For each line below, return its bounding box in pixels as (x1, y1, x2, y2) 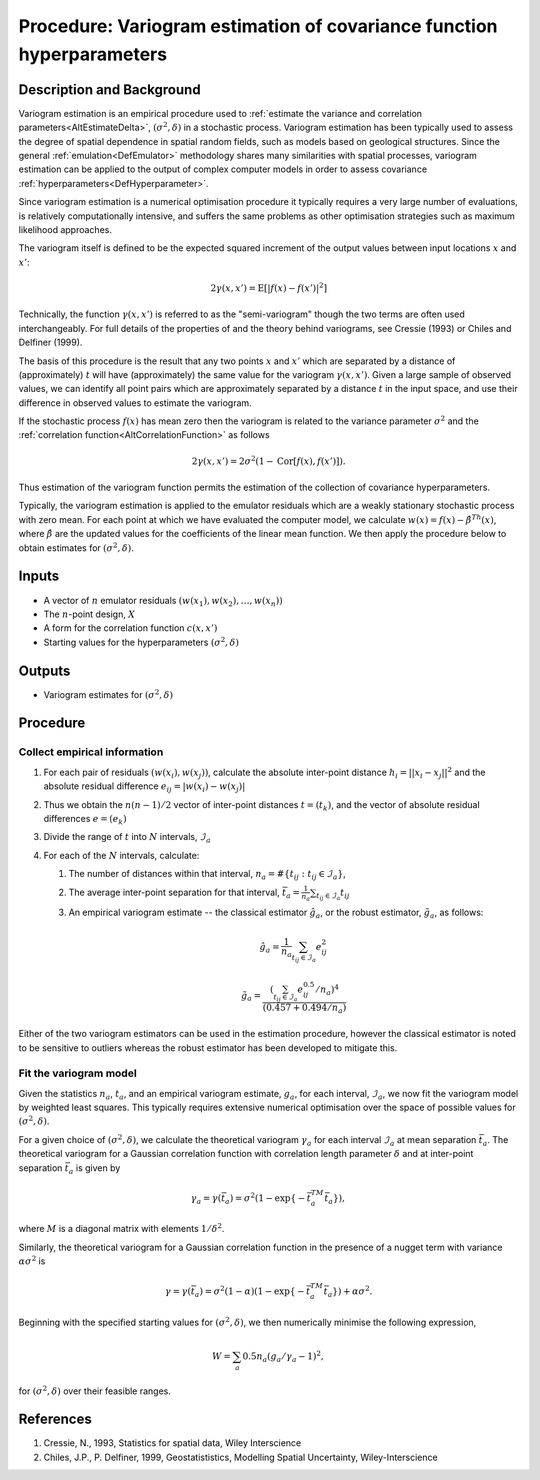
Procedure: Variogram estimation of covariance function (18, 15, 499, 37)
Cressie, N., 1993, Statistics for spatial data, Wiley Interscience (43, 1437, 302, 1449)
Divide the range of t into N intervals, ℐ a (43, 831, 212, 845)
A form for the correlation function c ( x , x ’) (43, 622, 218, 634)
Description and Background (18, 81, 201, 98)
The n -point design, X (43, 608, 135, 620)
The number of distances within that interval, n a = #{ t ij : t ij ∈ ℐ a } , (68, 868, 347, 882)
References (18, 1411, 92, 1428)
